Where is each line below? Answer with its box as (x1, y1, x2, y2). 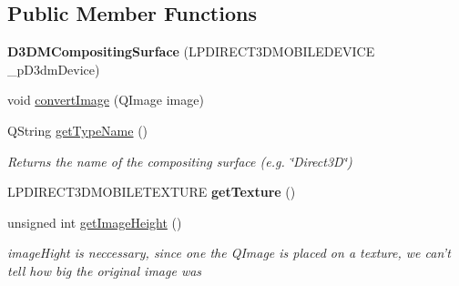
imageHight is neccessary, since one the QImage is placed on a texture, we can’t (7, 243, 451, 262)
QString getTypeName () (7, 120, 148, 139)
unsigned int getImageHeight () (7, 212, 182, 231)
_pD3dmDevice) (7, 59, 100, 78)
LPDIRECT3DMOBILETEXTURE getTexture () (7, 182, 296, 201)
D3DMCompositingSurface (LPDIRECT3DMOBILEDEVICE (7, 42, 375, 61)
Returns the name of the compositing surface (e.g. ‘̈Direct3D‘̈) (7, 151, 352, 170)
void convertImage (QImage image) (7, 90, 204, 109)
